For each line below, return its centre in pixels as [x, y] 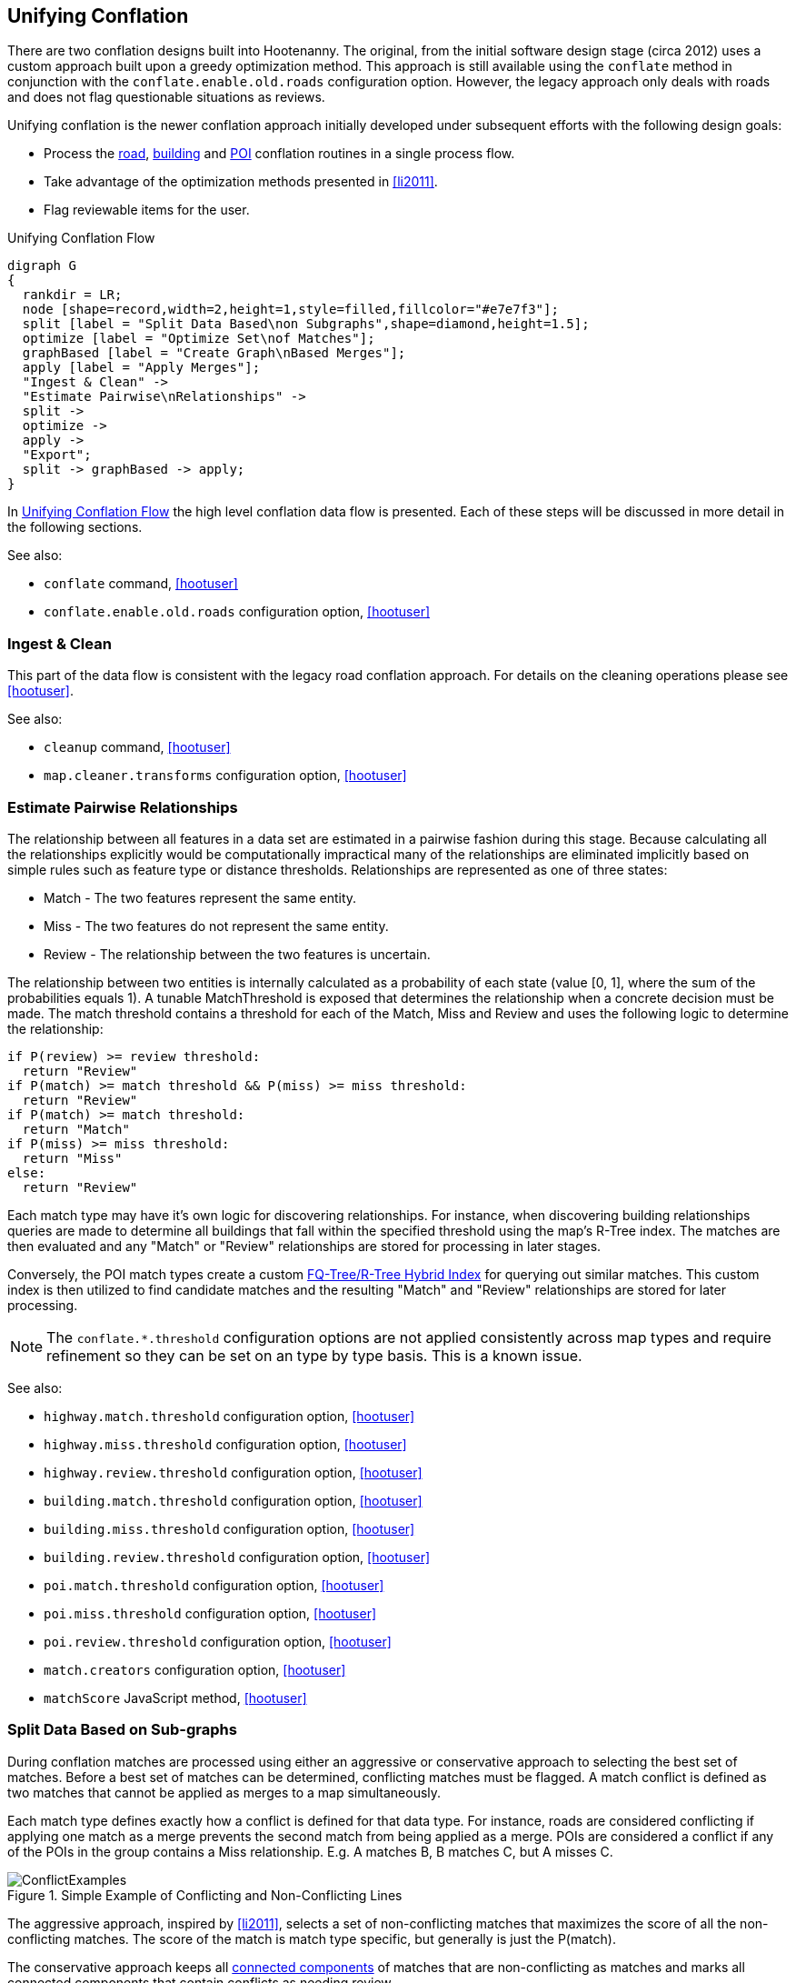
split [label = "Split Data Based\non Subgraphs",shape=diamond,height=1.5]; [306, 324]
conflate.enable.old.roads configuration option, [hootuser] [237, 612]
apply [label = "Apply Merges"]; [141, 368]
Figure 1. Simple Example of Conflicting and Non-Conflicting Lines [205, 1895]
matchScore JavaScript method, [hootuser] [175, 1698]
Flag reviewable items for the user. [147, 210]
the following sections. [75, 527]
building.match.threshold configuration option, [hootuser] [233, 1500]
